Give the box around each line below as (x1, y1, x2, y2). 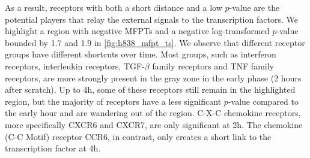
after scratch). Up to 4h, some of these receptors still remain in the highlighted (5, 83, 296, 96)
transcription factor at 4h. (5, 142, 101, 154)
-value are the (229, 1, 280, 13)
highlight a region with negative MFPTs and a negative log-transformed (5, 25, 270, 37)
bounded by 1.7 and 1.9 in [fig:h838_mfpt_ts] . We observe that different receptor (5, 36, 305, 48)
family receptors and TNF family (152, 59, 274, 72)
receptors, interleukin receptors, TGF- (5, 59, 145, 72)
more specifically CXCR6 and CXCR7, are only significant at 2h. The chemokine (5, 118, 303, 130)
